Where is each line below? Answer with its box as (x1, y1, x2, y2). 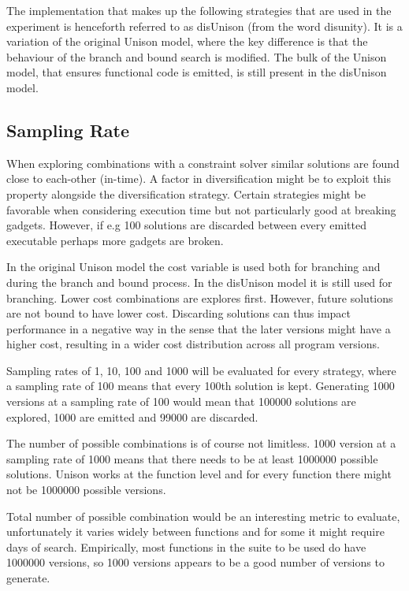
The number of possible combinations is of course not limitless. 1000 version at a (6, 435, 396, 452)
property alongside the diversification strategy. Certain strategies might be (6, 185, 366, 202)
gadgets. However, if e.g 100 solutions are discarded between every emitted (6, 217, 366, 233)
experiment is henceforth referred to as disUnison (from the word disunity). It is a (6, 17, 403, 34)
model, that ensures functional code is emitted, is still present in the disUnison (6, 64, 387, 80)
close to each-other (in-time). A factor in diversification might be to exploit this (6, 170, 391, 187)
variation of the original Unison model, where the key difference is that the (6, 33, 368, 50)
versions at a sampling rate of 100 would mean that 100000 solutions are (6, 393, 356, 410)
